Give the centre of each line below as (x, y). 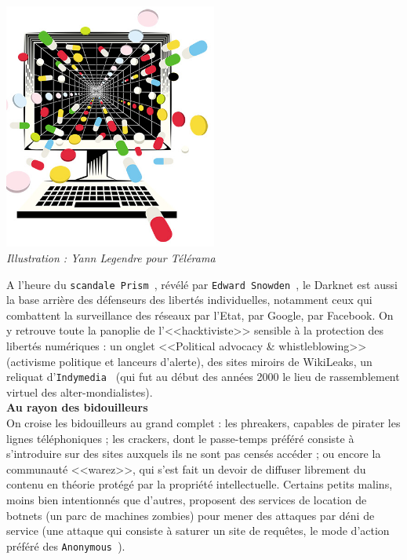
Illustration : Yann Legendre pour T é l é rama (111, 258)
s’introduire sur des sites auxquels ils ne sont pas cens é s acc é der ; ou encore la (194, 454)
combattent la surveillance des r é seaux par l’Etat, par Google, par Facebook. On (200, 315)
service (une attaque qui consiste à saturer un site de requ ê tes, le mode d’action (198, 531)
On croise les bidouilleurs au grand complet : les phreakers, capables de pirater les (203, 423)
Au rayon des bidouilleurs (77, 407)
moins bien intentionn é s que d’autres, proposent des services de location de (187, 500)
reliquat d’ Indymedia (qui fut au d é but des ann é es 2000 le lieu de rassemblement (203, 377)
